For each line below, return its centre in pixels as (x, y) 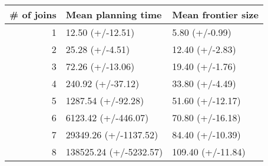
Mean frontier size (215, 14)
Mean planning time (114, 14)
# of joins (33, 14)
